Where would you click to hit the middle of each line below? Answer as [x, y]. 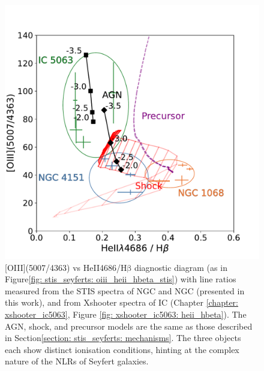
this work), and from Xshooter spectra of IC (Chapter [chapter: [121, 302]
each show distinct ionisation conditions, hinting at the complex [122, 349]
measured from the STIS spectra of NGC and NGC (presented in [125, 290]
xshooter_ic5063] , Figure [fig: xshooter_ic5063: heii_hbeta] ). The [126, 314]
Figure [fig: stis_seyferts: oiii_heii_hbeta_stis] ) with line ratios [121, 279]
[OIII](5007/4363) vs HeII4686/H [66, 267]
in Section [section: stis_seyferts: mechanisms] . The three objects [123, 338]
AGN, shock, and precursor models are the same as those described [129, 326]
